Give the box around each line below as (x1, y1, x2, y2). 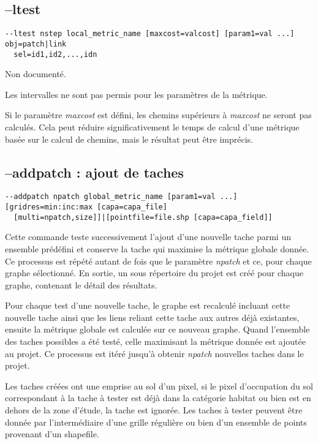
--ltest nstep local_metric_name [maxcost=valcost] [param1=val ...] (5, 29, 295, 39)
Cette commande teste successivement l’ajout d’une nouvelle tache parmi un (5, 230, 291, 243)
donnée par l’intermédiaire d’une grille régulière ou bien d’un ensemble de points (5, 415, 307, 428)
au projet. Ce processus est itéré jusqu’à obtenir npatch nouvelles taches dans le (5, 347, 304, 359)
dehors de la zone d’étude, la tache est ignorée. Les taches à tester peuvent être (5, 404, 303, 416)
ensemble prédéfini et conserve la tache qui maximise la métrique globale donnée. (5, 242, 309, 255)
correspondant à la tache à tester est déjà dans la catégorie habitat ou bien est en (5, 391, 311, 404)
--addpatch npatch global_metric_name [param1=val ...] (5, 192, 238, 201)
